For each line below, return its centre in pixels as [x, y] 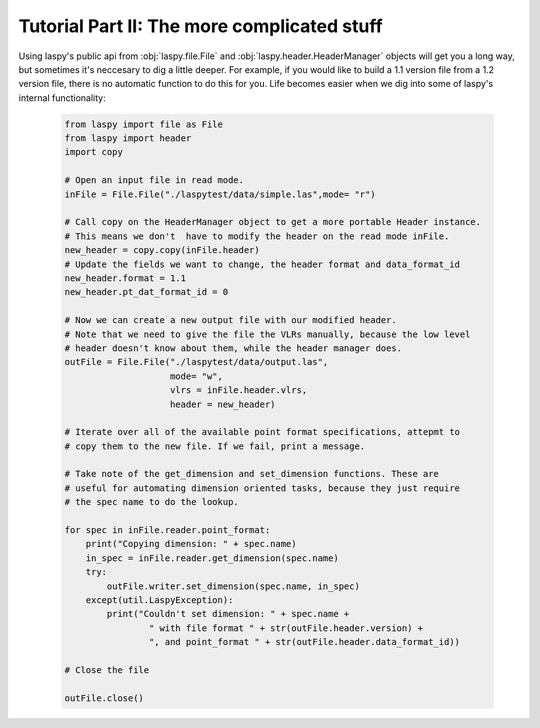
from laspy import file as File [144, 124]
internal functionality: [62, 97]
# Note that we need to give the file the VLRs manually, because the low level [267, 334]
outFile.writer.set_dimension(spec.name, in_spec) [233, 586]
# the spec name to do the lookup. [151, 502]
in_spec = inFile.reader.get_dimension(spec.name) [212, 558]
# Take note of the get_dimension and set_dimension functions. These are [252, 474]
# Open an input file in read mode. [154, 180]
